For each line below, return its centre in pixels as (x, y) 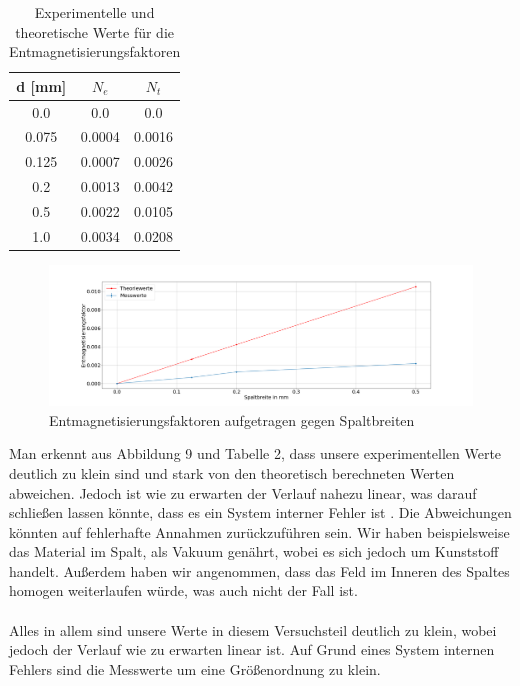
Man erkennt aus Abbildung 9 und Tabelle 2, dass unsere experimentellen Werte (255, 453)
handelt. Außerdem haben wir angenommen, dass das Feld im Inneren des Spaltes (259, 570)
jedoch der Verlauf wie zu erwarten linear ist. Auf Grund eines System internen (252, 649)
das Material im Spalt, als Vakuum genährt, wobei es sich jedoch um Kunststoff (254, 551)
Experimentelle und (94, 12)
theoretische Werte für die (95, 31)
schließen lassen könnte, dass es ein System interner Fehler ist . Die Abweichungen (260, 512)
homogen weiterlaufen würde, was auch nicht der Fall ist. (183, 590)
